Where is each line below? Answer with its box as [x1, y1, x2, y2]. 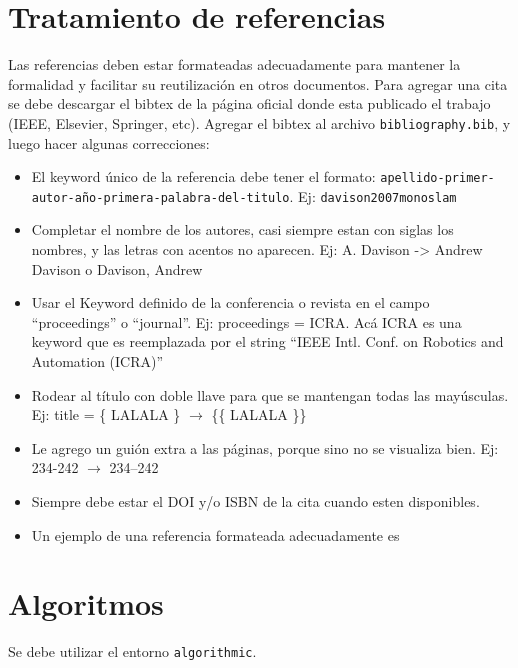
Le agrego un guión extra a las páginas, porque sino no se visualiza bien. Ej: [31, 437, 499, 458]
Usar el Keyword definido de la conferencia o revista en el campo [31, 292, 430, 313]
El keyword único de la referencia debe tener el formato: [31, 166, 376, 187]
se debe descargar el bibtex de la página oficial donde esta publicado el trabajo [8, 93, 491, 114]
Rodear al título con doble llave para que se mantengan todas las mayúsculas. [31, 384, 509, 405]
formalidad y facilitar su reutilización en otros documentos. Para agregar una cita [8, 73, 508, 94]
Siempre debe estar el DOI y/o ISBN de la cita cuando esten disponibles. [31, 491, 480, 511]
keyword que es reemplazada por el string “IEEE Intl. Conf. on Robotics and [31, 331, 504, 352]
